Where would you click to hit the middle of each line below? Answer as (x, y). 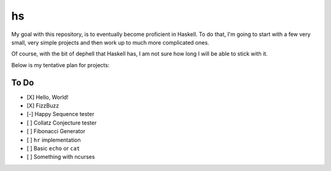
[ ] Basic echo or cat (53, 148)
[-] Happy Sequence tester (60, 114)
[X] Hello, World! (48, 97)
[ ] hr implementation (54, 140)
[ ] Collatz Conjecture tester (62, 123)
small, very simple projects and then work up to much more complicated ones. (110, 42)
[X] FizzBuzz (43, 106)
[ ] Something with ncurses (61, 157)
